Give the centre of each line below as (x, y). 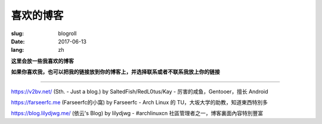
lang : (18, 50)
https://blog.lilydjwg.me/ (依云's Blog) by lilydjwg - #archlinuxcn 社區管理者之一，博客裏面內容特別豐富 (137, 113)
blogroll (67, 33)
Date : (18, 41)
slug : (17, 33)
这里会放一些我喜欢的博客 (42, 61)
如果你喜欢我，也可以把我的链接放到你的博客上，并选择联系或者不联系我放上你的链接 (115, 72)
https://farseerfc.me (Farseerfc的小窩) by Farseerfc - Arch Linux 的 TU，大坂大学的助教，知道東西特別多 (140, 102)
